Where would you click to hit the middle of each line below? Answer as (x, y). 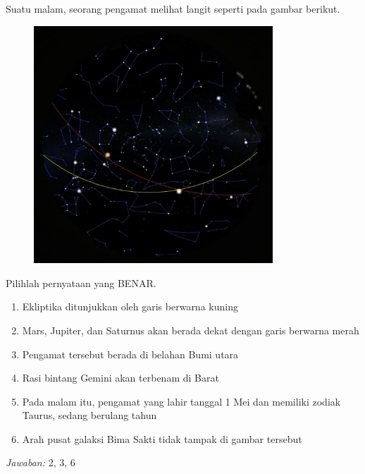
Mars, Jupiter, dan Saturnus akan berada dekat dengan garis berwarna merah (191, 330)
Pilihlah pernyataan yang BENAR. (81, 282)
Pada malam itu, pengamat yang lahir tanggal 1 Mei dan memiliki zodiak (181, 401)
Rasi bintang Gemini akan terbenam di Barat (120, 378)
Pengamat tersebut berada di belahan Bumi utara (130, 354)
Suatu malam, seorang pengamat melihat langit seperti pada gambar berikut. (173, 8)
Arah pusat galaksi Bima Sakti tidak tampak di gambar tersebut (162, 438)
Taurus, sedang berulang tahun (89, 415)
